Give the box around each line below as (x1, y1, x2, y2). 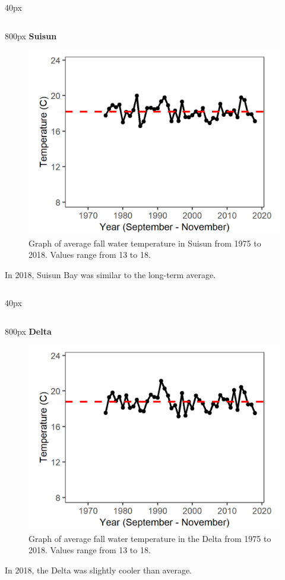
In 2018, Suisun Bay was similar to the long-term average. (5, 268, 216, 280)
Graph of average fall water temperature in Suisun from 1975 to (28, 236, 261, 249)
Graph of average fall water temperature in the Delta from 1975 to (28, 532, 271, 544)
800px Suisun (5, 29, 57, 42)
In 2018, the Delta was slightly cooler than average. (5, 563, 192, 576)
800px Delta (5, 325, 52, 337)
